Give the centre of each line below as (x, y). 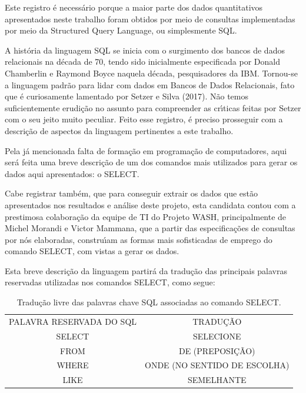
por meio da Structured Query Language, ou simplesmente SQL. (121, 30)
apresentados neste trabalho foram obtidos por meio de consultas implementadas (150, 19)
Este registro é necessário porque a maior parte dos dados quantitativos (134, 7)
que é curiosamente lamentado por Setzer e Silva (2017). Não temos (127, 96)
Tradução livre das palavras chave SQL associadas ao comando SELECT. (149, 302)
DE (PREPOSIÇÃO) (217, 350)
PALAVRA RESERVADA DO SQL (73, 321)
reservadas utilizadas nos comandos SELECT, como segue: (110, 282)
